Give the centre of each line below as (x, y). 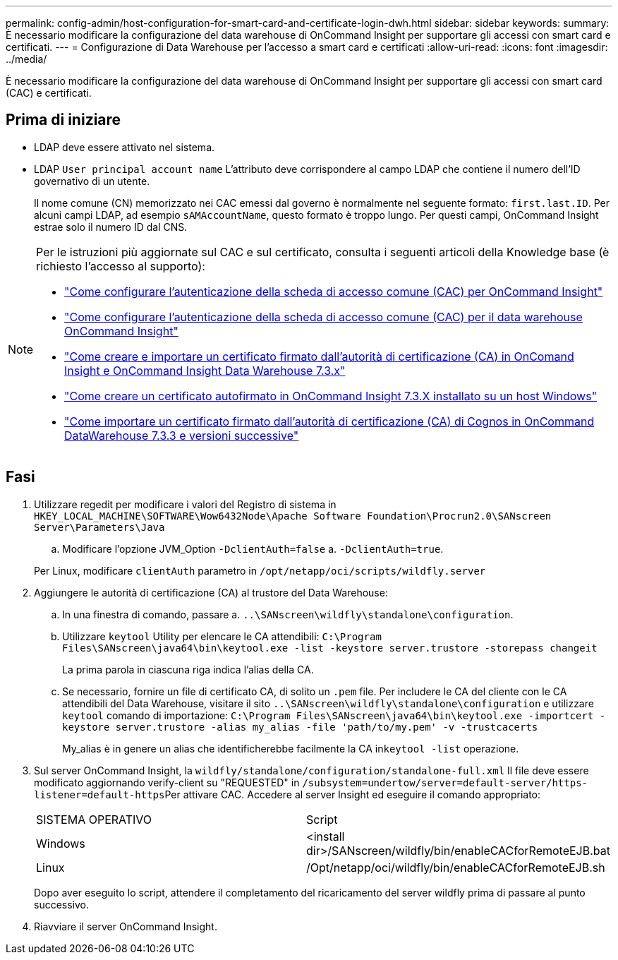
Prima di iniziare (63, 120)
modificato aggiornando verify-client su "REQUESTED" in (167, 782)
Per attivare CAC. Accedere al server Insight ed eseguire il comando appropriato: (353, 794)
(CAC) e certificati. (49, 93)
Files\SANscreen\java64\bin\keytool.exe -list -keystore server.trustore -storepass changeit (330, 648)
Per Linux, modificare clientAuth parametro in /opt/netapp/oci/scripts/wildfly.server (260, 570)
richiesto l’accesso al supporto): (121, 266)
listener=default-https (99, 794)
